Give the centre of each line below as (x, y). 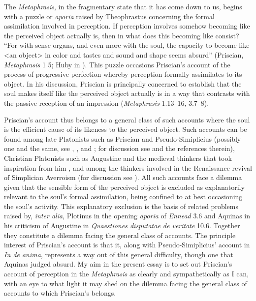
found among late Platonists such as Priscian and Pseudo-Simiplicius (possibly (123, 138)
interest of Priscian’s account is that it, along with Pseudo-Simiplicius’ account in (127, 245)
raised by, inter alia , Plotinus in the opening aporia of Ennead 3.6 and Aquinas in (127, 216)
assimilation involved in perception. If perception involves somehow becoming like (127, 26)
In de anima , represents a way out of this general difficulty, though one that (119, 254)
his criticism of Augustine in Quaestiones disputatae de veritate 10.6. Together (122, 226)
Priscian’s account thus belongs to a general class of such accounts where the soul (127, 119)
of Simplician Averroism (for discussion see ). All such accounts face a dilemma (123, 177)
